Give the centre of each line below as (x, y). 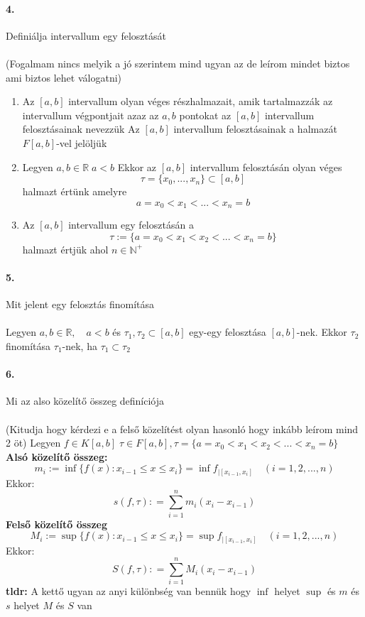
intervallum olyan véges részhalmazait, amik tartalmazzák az (201, 101)
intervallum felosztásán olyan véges (266, 166)
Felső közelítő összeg (56, 524)
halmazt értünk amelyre (75, 191)
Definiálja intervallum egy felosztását (86, 35)
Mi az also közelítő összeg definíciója (85, 401)
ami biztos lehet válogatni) (64, 77)
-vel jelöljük (82, 142)
